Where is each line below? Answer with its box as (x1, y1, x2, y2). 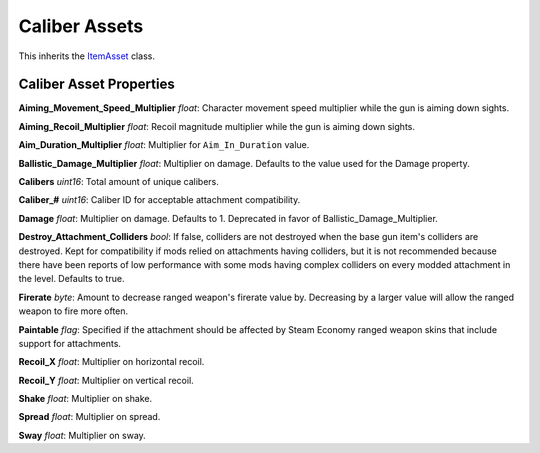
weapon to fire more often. (18, 305, 129, 317)
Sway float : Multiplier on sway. (18, 429, 147, 441)
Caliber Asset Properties (18, 76, 175, 93)
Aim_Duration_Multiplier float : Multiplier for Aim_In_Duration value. (18, 139, 310, 151)
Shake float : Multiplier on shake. (18, 393, 153, 405)
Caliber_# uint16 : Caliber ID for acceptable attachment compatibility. (18, 194, 301, 206)
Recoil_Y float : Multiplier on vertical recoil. (18, 374, 194, 386)
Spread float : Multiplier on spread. (18, 411, 161, 423)
